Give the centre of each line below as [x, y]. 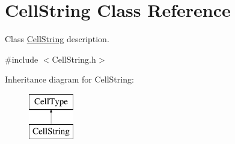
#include [22, 59]
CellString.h [74, 59]
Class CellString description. [57, 39]
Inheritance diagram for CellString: [69, 79]
